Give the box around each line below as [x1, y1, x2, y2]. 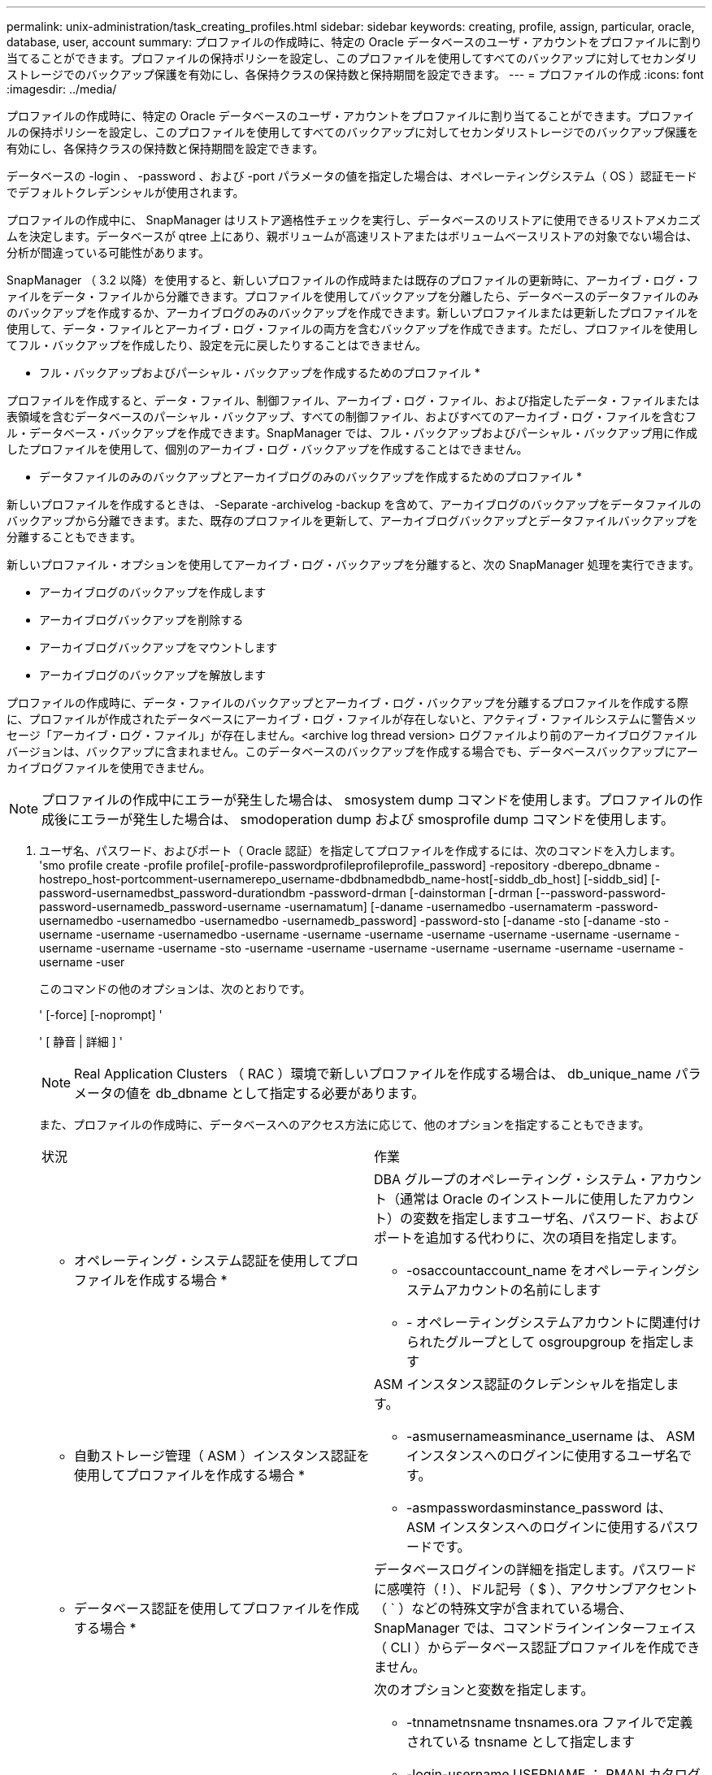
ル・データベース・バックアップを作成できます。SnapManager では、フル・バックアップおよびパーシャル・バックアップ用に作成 [7, 426, 697, 440]
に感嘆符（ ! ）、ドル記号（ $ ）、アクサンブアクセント [374, 1581, 698, 1597]
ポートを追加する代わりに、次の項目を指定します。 [374, 1230, 684, 1246]
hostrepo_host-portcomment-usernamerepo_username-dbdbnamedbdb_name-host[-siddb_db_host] [39, 872, 581, 886]
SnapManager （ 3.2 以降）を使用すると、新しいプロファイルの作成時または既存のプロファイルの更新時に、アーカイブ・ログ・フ [7, 273, 699, 287]
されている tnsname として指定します [406, 1734, 635, 1750]
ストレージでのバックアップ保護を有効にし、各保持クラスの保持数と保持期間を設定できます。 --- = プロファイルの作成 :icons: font [7, 67, 704, 81]
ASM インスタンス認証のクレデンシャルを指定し [374, 1376, 666, 1392]
